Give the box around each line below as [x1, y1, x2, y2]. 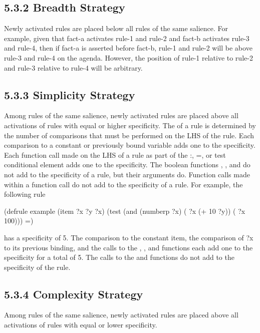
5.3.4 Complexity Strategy [4, 286, 143, 301]
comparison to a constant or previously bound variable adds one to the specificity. [4, 140, 255, 150]
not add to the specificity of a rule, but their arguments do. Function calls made [4, 169, 250, 179]
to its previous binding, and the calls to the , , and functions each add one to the [4, 242, 253, 252]
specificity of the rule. [4, 261, 71, 272]
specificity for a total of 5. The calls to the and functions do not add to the [4, 252, 234, 262]
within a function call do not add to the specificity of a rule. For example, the [4, 179, 243, 189]
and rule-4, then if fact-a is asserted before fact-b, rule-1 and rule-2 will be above [4, 43, 252, 53]
